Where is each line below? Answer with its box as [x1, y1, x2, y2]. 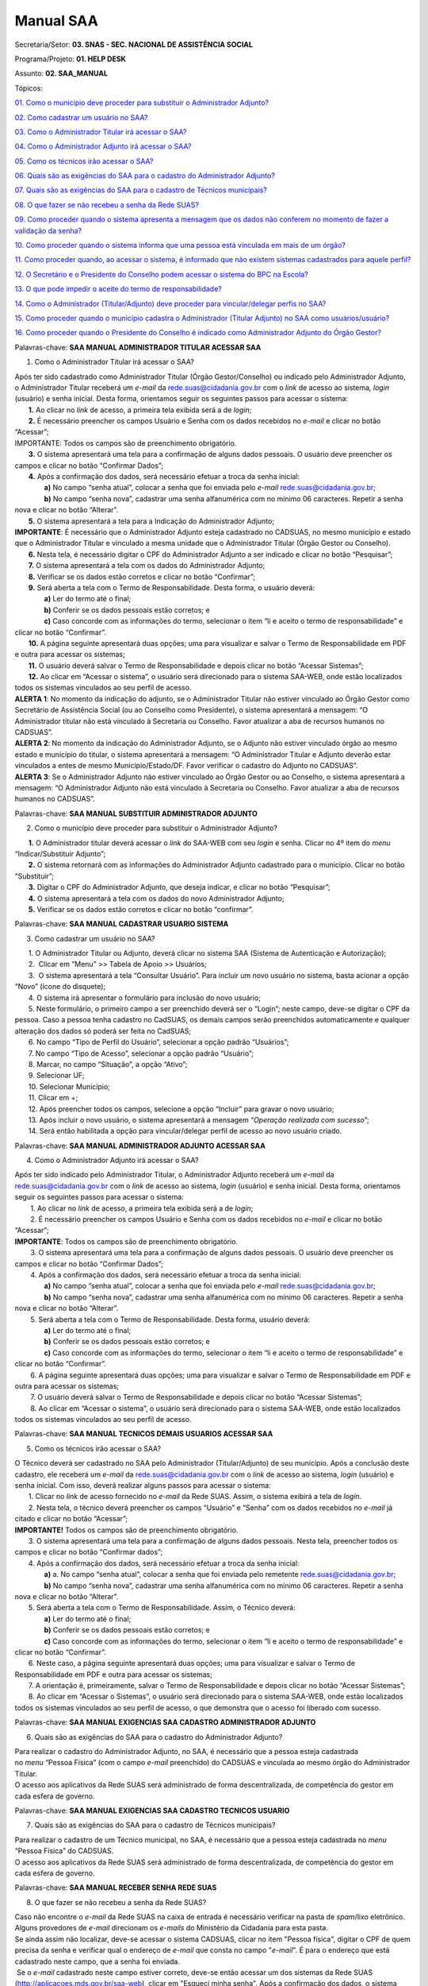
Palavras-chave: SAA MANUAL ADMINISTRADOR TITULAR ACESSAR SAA [14, 342, 262, 352]
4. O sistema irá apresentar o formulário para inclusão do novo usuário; [28, 993, 262, 1003]
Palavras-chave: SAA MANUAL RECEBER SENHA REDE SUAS [14, 1883, 217, 1892]
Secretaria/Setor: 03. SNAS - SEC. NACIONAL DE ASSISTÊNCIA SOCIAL [14, 40, 254, 49]
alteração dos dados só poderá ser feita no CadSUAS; [14, 1026, 192, 1036]
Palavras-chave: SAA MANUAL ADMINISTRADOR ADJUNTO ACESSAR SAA [14, 1141, 266, 1150]
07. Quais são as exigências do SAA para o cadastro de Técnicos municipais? [14, 185, 267, 195]
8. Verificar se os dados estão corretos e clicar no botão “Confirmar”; [28, 572, 256, 582]
